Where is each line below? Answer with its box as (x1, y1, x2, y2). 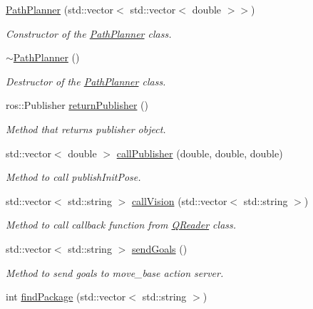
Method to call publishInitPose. (6, 169, 141, 184)
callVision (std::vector (131, 193, 227, 208)
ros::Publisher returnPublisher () (6, 98, 149, 112)
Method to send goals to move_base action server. (6, 265, 224, 280)
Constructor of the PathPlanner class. (6, 26, 172, 41)
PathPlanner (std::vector (6, 2, 114, 16)
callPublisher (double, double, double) (116, 145, 283, 160)
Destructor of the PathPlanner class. (6, 73, 166, 88)
